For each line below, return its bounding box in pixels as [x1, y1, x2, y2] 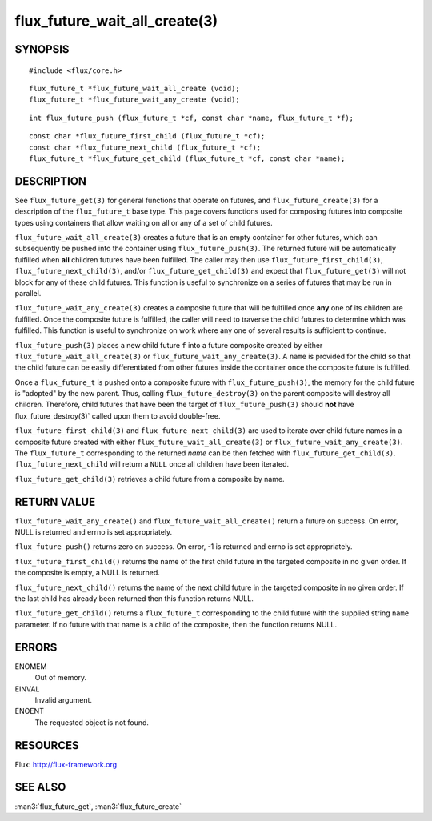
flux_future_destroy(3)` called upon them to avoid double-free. [14, 410, 221, 420]
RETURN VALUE [14, 495, 96, 508]
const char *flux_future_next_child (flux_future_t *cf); [29, 142, 262, 152]
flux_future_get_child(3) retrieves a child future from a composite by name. [14, 474, 285, 483]
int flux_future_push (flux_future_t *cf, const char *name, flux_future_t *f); [29, 113, 354, 122]
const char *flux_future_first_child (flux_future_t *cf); [29, 132, 266, 141]
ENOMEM [14, 661, 47, 671]
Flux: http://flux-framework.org [14, 759, 118, 769]
